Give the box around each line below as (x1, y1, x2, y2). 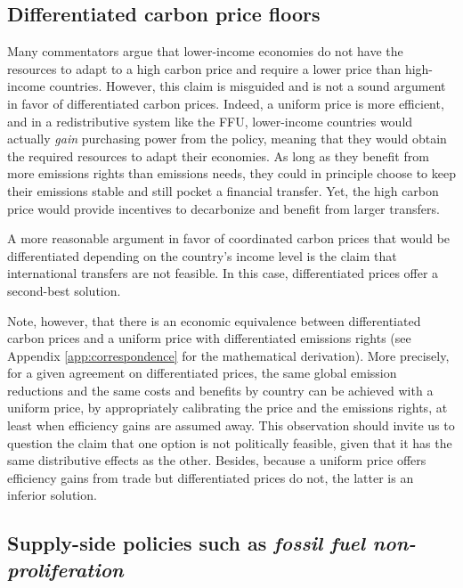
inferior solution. (7, 486, 97, 504)
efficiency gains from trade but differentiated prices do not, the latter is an (7, 468, 414, 486)
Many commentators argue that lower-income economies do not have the (7, 42, 403, 61)
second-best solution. (7, 281, 121, 299)
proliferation (7, 555, 124, 583)
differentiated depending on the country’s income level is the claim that (7, 246, 397, 265)
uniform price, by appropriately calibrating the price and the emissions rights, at (7, 398, 448, 417)
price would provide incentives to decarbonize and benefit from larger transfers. (7, 199, 440, 217)
